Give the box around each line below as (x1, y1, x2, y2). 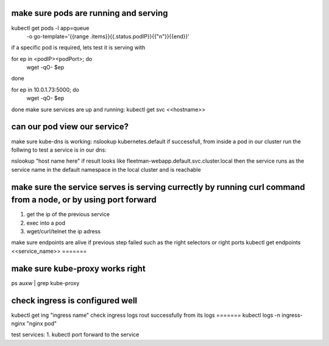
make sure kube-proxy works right (11, 263, 146, 274)
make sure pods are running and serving (11, 8, 168, 18)
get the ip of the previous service (26, 211, 110, 218)
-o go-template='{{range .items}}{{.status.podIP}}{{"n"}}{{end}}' (26, 32, 190, 40)
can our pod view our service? (11, 122, 129, 132)
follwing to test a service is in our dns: (11, 146, 107, 154)
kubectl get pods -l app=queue (11, 24, 90, 32)
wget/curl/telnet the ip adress (26, 228, 101, 235)
